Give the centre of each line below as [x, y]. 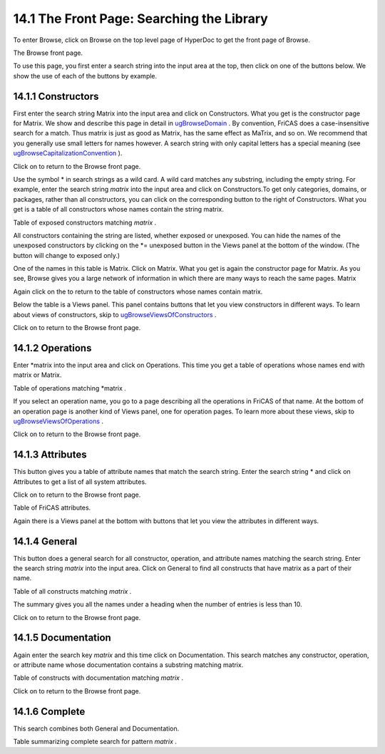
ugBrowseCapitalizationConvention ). [68, 153]
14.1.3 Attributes [50, 455]
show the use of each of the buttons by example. [85, 76]
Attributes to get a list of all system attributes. [80, 482]
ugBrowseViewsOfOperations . [58, 421]
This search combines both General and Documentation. [96, 728]
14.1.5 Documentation [62, 638]
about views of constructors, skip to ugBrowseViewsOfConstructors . [115, 314]
